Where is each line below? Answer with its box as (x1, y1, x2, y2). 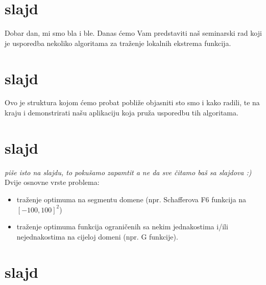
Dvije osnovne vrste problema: (5, 177, 100, 187)
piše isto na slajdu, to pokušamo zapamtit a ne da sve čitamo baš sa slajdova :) (5, 167, 252, 177)
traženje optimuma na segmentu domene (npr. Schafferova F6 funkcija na (16, 194, 246, 204)
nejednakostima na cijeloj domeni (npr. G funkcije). (16, 231, 178, 242)
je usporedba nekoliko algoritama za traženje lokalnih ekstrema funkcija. (5, 37, 231, 48)
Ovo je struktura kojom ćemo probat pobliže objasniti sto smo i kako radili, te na (5, 97, 260, 108)
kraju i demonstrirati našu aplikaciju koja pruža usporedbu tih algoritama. (5, 107, 238, 118)
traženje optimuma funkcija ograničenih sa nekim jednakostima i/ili (16, 221, 228, 232)
